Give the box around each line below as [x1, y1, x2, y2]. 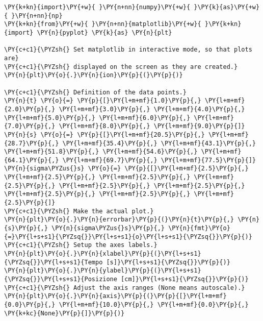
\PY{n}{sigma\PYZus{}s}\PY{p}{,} [51, 225, 165, 232]
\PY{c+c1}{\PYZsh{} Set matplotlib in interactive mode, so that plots [4, 46, 252, 54]
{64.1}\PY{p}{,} [4, 156, 59, 164]
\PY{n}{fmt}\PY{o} [168, 225, 230, 232]
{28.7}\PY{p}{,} [4, 139, 59, 147]
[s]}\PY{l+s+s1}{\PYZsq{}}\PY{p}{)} [106, 258, 230, 266]
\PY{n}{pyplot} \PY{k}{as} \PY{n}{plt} [37, 29, 172, 36]
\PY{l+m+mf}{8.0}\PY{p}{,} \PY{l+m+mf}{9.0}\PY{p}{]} [59, 122, 245, 130]
